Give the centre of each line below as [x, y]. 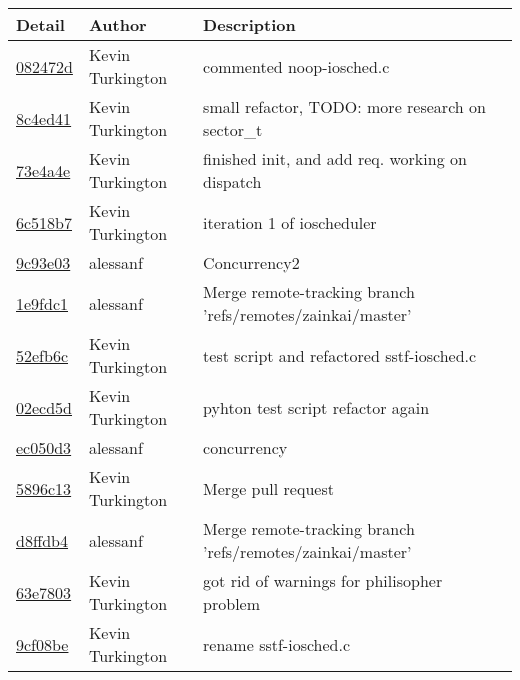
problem [232, 603]
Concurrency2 [251, 262]
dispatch [232, 181]
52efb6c [42, 355]
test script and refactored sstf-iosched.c [340, 355]
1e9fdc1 [42, 303]
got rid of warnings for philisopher [323, 580]
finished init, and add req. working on [335, 158]
